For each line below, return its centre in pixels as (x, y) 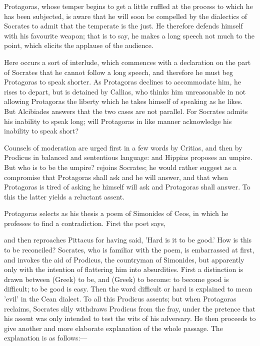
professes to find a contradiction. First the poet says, (85, 223)
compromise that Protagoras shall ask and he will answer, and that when (116, 177)
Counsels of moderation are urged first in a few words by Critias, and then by (123, 147)
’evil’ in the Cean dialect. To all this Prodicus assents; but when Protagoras (120, 299)
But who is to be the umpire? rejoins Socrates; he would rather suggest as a (120, 167)
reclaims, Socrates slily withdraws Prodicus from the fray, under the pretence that (130, 308)
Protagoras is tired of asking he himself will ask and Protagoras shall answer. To (127, 187)
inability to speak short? (41, 131)
